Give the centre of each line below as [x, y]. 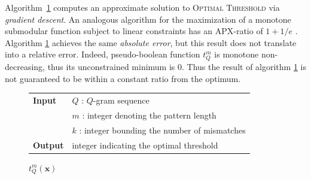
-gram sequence [121, 100]
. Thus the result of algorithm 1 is [244, 67]
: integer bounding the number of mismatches [162, 130]
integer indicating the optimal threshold [145, 145]
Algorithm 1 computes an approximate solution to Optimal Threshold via [142, 7]
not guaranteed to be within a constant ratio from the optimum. [123, 78]
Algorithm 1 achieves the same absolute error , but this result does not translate [151, 42]
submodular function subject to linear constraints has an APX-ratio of [134, 31]
